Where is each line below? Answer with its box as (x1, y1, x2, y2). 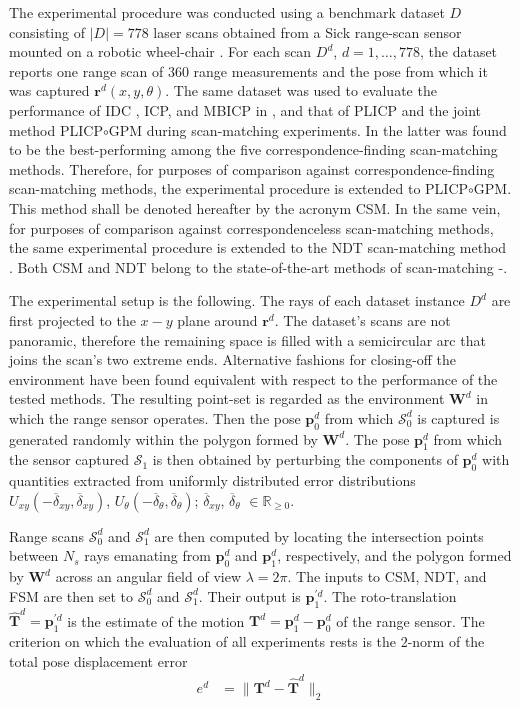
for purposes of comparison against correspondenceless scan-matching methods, (9, 217, 494, 238)
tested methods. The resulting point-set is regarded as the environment (9, 388, 445, 409)
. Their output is (198, 585, 301, 606)
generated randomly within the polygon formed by (9, 428, 318, 449)
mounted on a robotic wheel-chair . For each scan (9, 41, 312, 62)
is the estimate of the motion (67, 610, 245, 631)
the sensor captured (9, 449, 130, 470)
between (9, 545, 59, 566)
